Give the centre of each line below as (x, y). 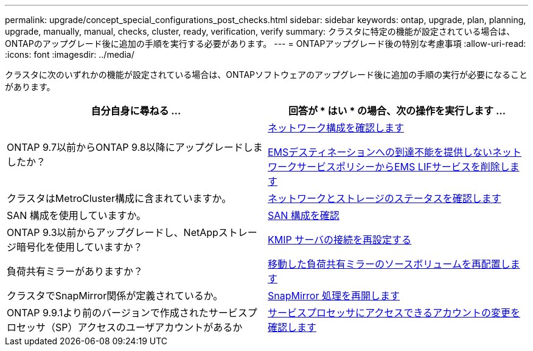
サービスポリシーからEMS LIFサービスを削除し (403, 167)
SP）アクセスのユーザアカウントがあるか (149, 327)
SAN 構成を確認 (304, 215)
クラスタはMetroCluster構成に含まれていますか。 (119, 198)
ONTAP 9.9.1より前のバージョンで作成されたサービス (127, 313)
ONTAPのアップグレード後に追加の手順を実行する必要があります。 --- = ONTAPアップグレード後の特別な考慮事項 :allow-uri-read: (266, 43)
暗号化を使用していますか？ (80, 247)
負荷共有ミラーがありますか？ (75, 271)
